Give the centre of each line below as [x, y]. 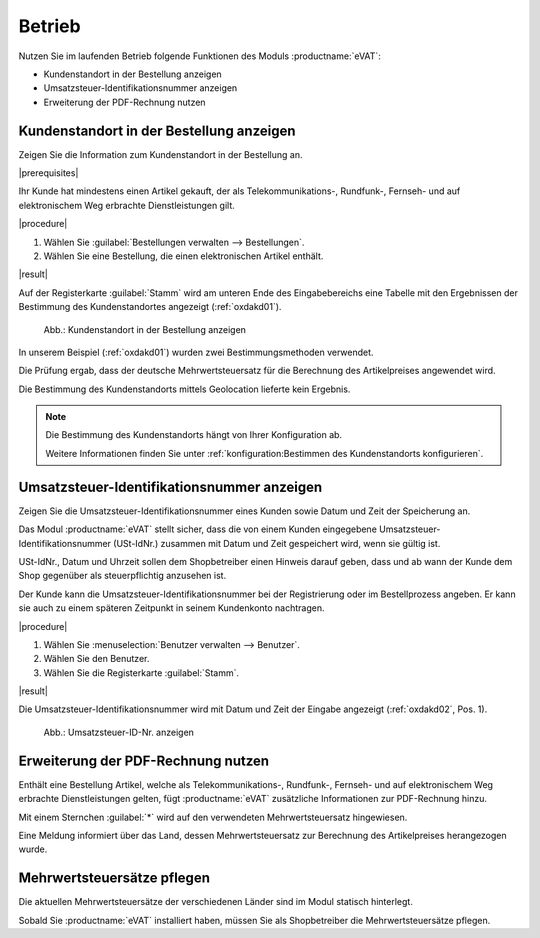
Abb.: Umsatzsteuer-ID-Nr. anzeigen [119, 732]
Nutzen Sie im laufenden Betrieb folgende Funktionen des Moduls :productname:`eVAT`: [200, 56]
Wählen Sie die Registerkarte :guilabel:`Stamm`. [141, 672]
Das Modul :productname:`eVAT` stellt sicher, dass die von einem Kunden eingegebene [197, 529]
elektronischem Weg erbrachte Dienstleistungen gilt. [126, 205]
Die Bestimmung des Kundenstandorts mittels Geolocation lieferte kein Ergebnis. [184, 389]
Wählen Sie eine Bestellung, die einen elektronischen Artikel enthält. [183, 256]
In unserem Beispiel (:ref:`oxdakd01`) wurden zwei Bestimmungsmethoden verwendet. [196, 352]
